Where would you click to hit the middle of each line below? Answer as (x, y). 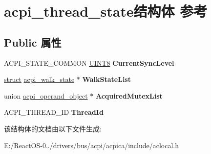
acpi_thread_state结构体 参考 (106, 11)
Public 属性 (33, 42)
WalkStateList (106, 79)
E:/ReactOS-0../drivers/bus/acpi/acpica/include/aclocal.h (92, 145)
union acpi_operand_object (46, 95)
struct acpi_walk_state (39, 79)
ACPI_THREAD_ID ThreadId (54, 112)
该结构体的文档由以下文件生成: (53, 128)
